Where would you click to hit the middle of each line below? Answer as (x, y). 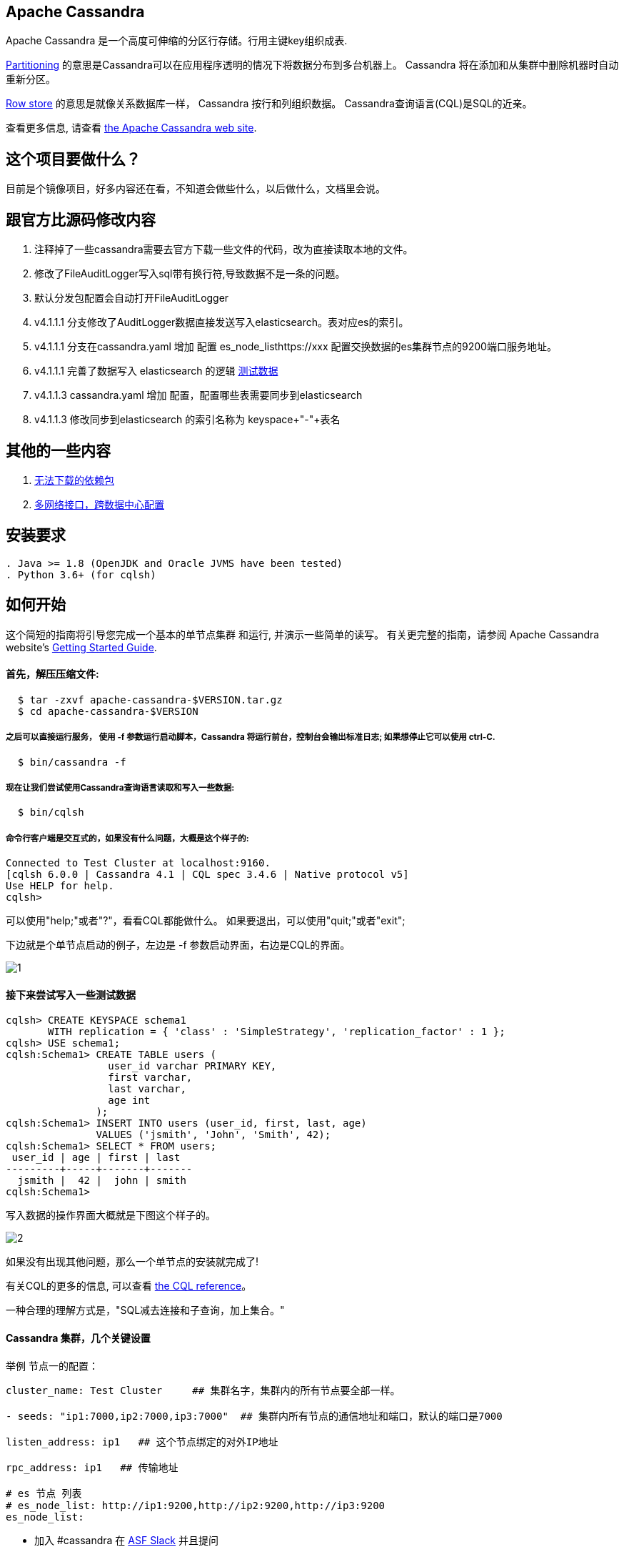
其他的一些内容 (58, 450)
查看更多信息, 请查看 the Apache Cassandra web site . (131, 128)
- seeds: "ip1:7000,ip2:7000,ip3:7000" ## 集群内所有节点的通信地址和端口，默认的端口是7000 (254, 1416)
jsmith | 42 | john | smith (102, 1181)
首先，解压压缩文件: (52, 674)
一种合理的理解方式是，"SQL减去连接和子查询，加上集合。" (145, 1310)
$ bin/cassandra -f (72, 762)
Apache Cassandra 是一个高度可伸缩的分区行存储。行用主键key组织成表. (177, 41)
